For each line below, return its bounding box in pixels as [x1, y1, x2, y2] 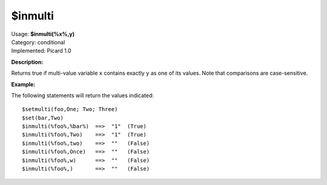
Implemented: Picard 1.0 [11, 47, 72, 55]
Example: [11, 81, 36, 88]
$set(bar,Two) [22, 114, 64, 121]
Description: [11, 58, 44, 66]
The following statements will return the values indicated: [11, 92, 154, 99]
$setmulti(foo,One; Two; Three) [22, 106, 118, 113]
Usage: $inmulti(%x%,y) [11, 30, 75, 38]
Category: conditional [11, 38, 65, 45]
